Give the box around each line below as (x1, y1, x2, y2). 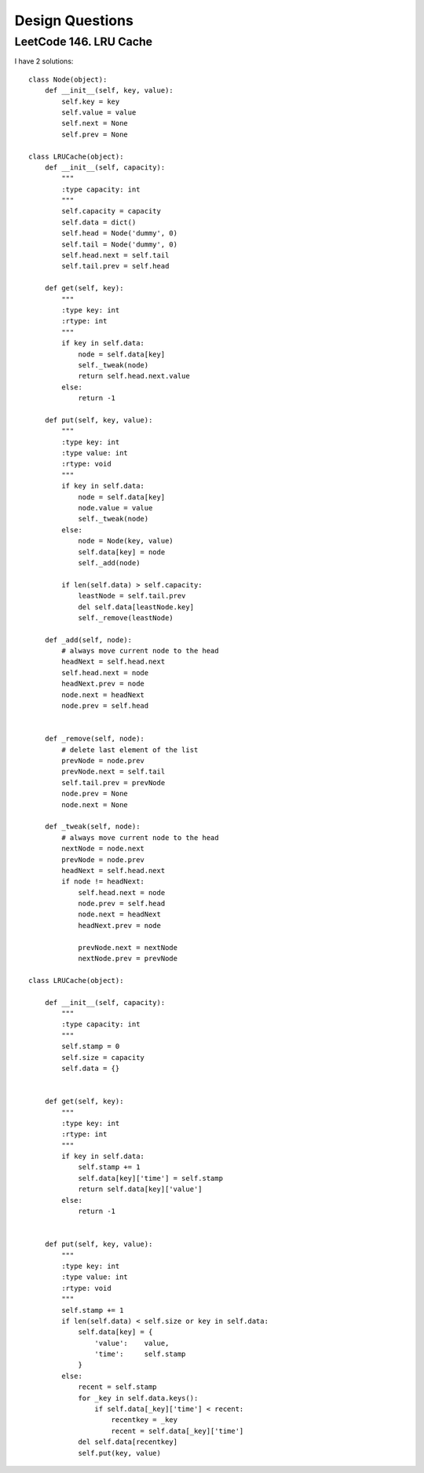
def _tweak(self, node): (44, 822, 141, 832)
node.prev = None (61, 789, 129, 799)
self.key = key (61, 97, 120, 106)
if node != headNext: (61, 877, 145, 886)
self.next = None (61, 119, 129, 128)
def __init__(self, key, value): (44, 86, 174, 95)
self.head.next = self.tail (61, 251, 170, 260)
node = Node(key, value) (78, 536, 174, 546)
